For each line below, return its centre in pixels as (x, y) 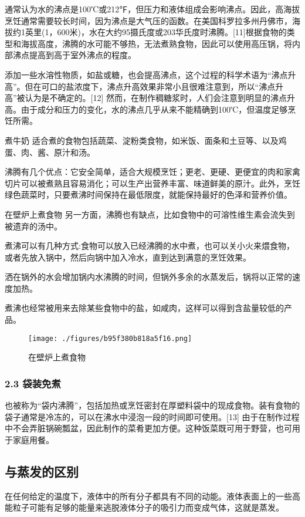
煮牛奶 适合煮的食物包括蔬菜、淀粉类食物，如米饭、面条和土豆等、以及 (142, 140)
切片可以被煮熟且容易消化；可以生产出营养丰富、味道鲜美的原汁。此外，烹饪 (152, 183)
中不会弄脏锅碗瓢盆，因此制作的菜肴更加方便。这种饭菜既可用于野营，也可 (148, 428)
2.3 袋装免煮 (33, 383)
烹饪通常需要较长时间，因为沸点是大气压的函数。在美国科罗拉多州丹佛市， (148, 20)
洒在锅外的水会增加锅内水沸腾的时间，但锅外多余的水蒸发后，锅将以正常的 (148, 277)
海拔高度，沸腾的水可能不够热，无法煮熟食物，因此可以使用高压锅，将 (156, 43)
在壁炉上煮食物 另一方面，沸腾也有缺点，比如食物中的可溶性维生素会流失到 (150, 214)
